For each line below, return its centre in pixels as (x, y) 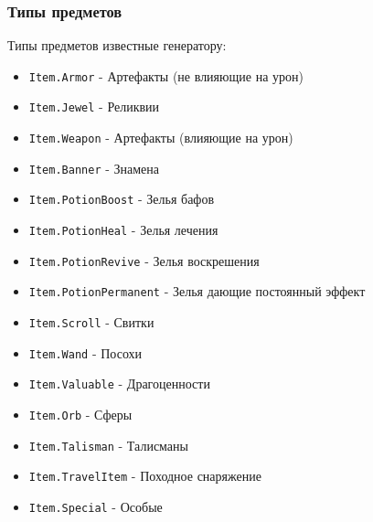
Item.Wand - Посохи (85, 352)
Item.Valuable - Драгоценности (119, 384)
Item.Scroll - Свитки (91, 322)
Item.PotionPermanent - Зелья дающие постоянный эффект (197, 291)
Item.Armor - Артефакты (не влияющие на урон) (166, 75)
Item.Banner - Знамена (94, 168)
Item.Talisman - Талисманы (108, 445)
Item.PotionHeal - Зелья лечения (123, 230)
